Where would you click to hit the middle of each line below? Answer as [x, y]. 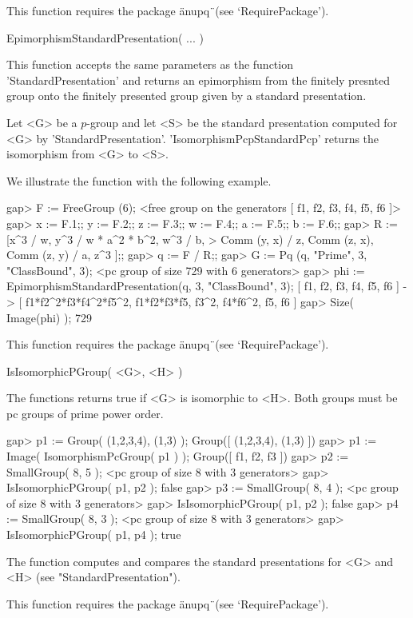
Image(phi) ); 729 [49, 317]
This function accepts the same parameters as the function [150, 64]
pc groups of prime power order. [85, 413]
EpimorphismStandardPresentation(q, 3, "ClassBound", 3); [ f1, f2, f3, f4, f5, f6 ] [203, 286]
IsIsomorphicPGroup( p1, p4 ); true [94, 534]
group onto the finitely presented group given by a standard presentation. [187, 96]
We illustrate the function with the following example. [139, 180]
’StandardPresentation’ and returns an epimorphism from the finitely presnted [198, 80]
